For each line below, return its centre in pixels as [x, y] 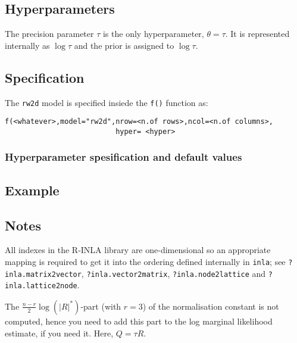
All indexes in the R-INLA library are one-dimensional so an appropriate [138, 250]
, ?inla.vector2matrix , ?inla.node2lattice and [173, 273]
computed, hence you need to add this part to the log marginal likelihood [139, 321]
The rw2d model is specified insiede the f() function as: [107, 102]
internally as [27, 45]
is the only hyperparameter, [153, 34]
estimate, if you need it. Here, [59, 333]
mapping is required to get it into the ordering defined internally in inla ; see [145, 261]
